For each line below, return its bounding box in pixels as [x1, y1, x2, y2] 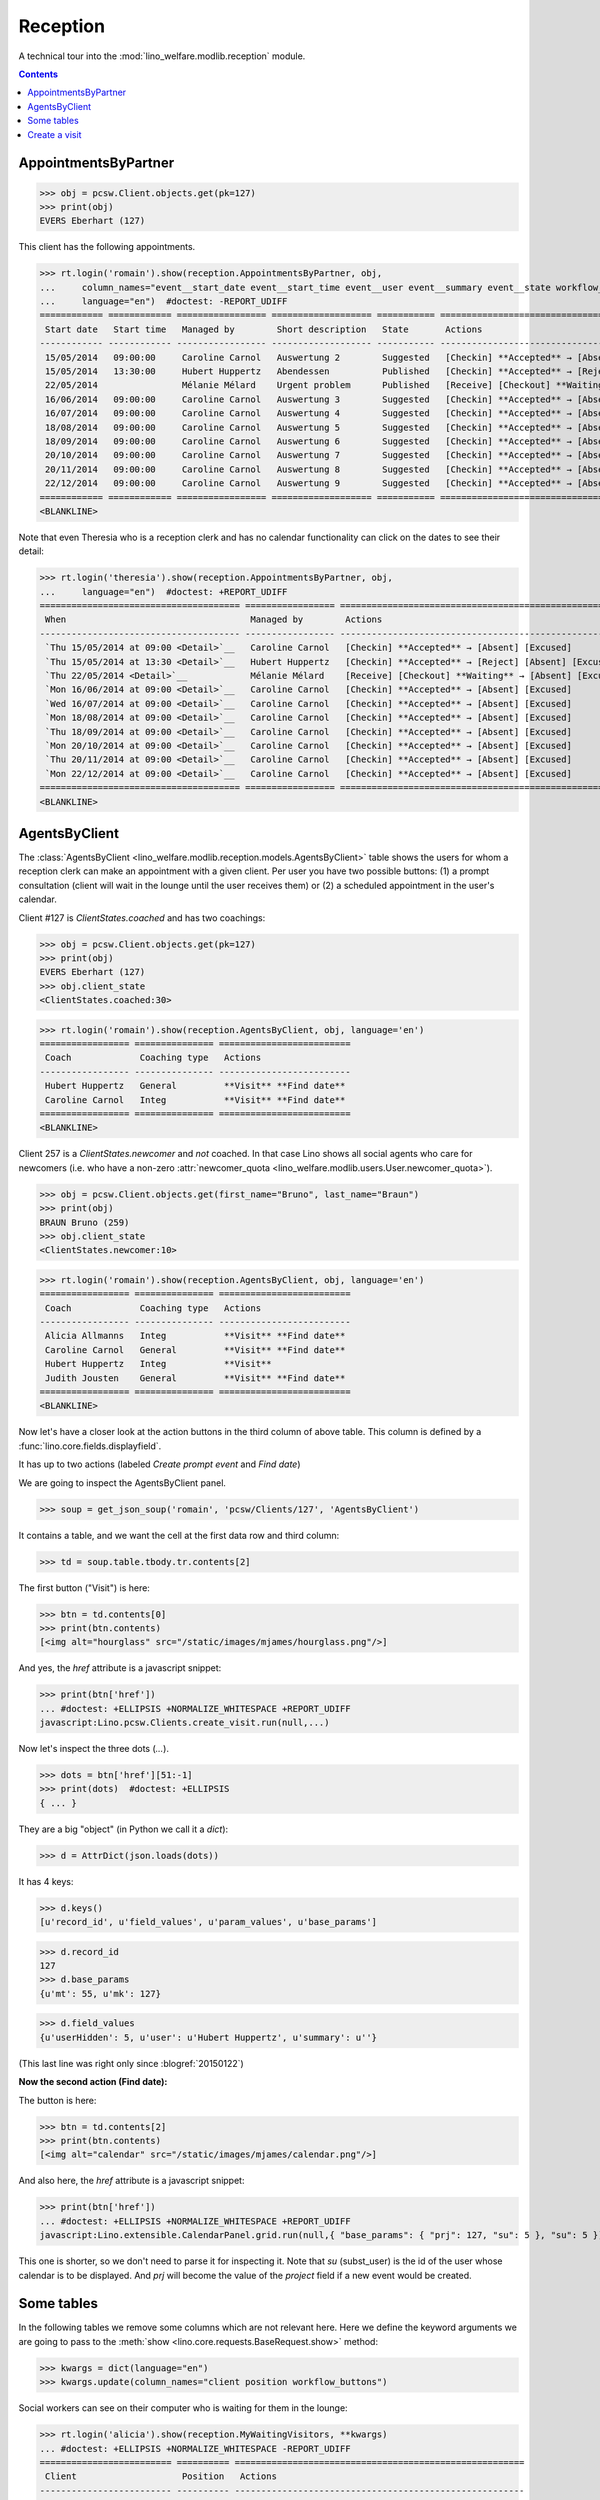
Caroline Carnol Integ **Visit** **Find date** [45, 1094, 346, 1105]
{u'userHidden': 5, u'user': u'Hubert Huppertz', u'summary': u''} [39, 2031, 378, 2043]
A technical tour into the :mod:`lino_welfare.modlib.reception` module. [18, 50, 306, 62]
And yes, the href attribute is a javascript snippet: [18, 1662, 222, 1674]
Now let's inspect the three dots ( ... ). [18, 1743, 170, 1755]
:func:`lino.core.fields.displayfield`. [18, 1440, 162, 1452]
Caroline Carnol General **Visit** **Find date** [45, 1344, 346, 1355]
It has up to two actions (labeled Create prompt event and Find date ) [18, 1458, 301, 1470]
